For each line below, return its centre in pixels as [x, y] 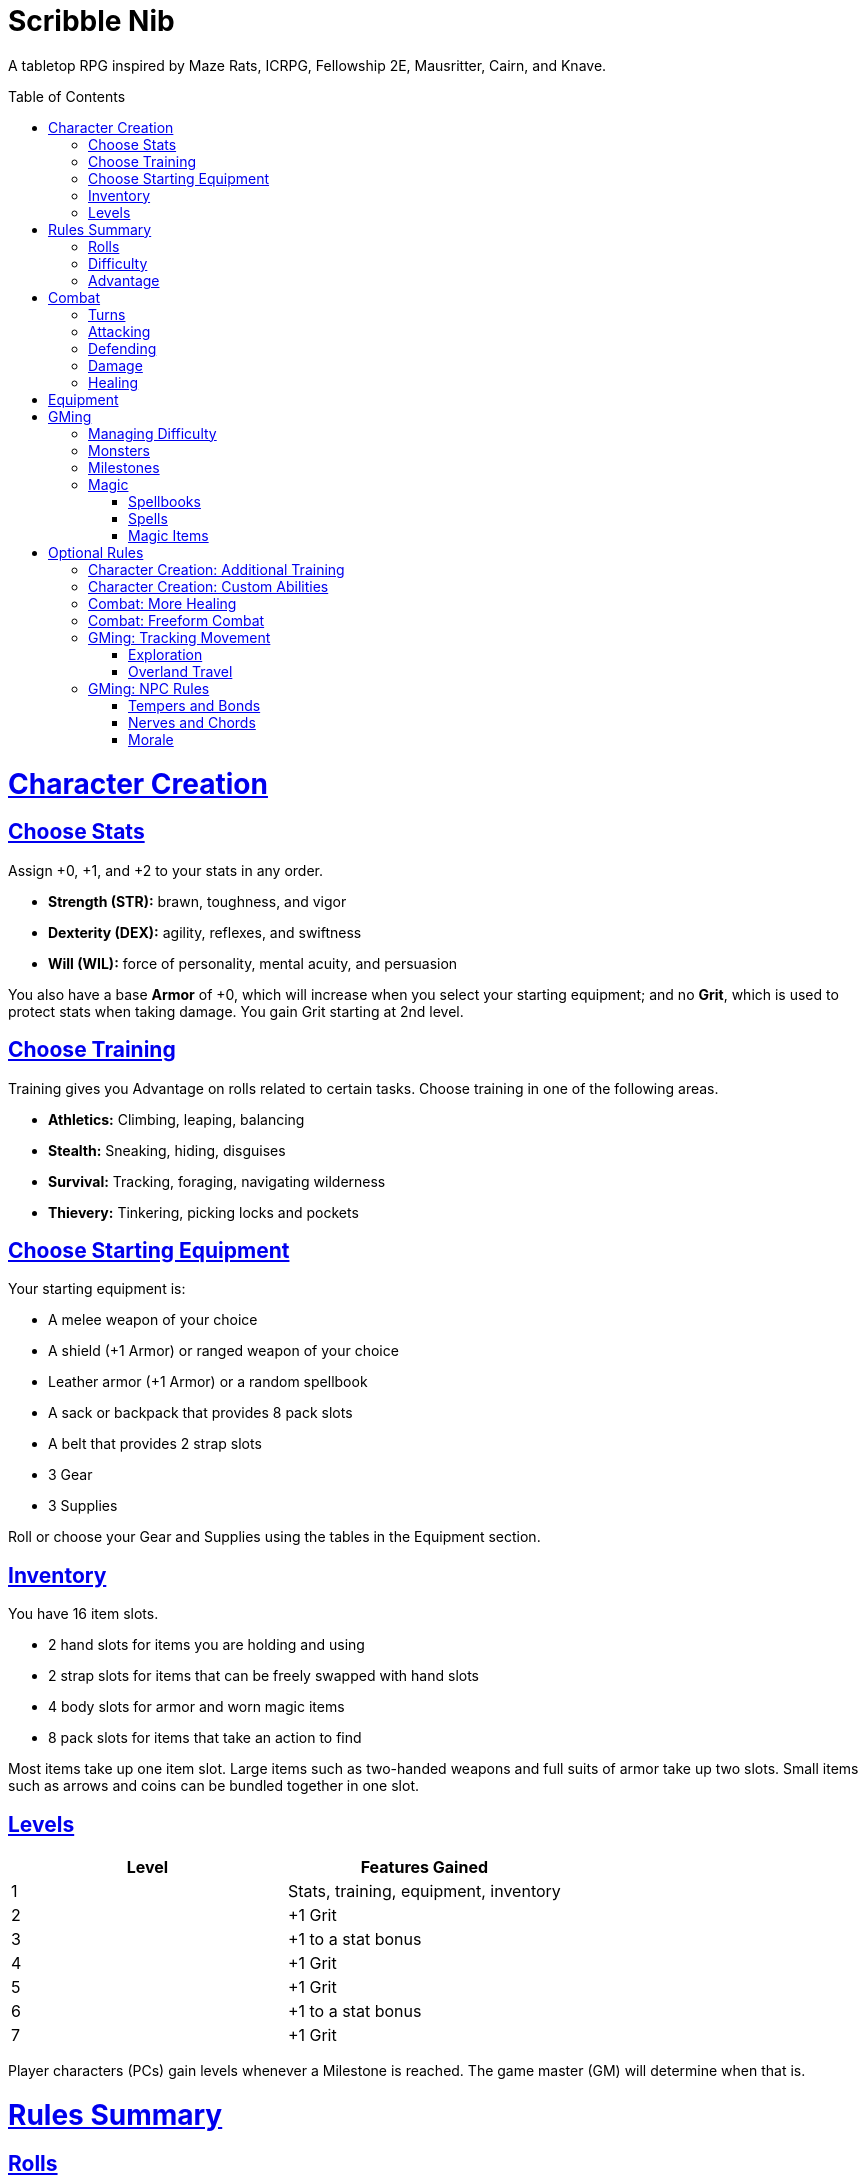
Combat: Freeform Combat [176, 620]
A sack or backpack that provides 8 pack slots [200, 1413]
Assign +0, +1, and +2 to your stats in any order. [166, 870]
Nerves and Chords [192, 722]
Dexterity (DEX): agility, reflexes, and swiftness [205, 932]
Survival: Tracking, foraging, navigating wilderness [217, 1181]
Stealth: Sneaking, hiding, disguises [167, 1150]
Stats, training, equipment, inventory [424, 1891]
